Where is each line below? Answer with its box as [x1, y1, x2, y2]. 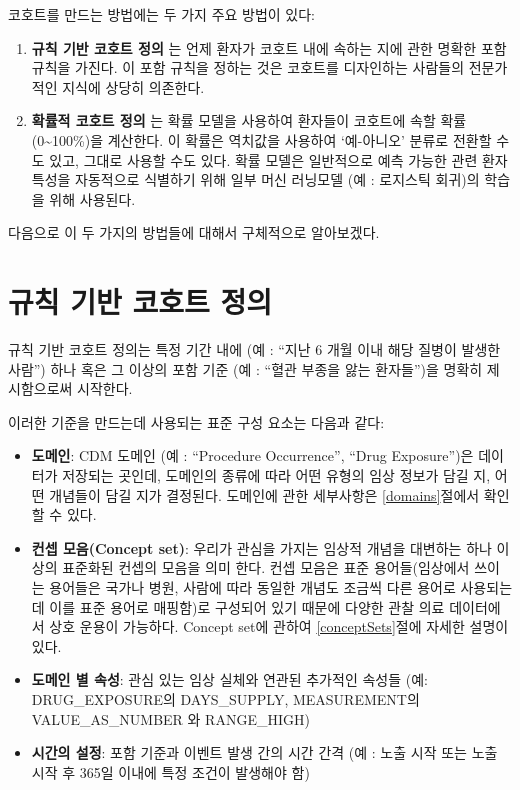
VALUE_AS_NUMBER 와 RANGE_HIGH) [31, 708, 310, 729]
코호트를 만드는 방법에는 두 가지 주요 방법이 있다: [8, 4, 316, 24]
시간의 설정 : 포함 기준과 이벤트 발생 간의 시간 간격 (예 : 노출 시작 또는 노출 [31, 742, 498, 763]
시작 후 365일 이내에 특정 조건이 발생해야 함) [31, 761, 310, 782]
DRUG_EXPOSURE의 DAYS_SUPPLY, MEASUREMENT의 [31, 688, 420, 709]
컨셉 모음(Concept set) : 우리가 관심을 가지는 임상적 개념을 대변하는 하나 [31, 537, 492, 558]
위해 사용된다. [49, 188, 136, 209]
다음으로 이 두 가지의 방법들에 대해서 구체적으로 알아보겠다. [8, 222, 380, 243]
